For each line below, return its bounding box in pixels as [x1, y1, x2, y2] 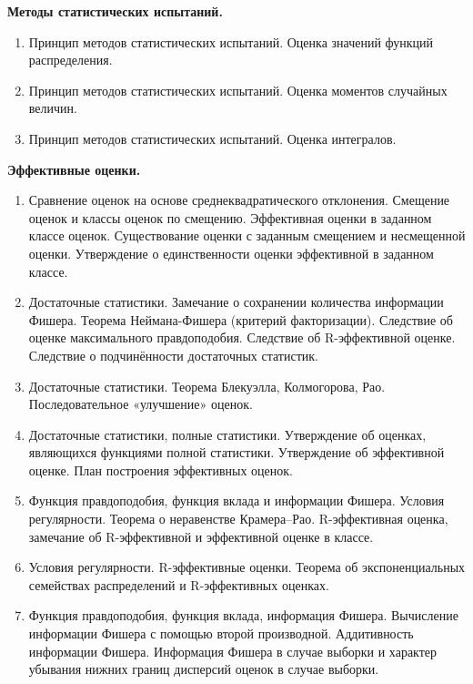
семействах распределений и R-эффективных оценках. [28, 575, 329, 594]
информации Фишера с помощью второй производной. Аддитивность [28, 624, 414, 643]
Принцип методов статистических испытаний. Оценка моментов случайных [28, 80, 448, 99]
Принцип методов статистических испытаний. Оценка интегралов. [28, 128, 397, 148]
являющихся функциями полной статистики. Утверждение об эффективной [28, 443, 445, 462]
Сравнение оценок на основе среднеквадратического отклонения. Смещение [28, 190, 450, 209]
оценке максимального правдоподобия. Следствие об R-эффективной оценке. [28, 328, 456, 347]
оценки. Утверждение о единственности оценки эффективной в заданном [28, 243, 434, 262]
